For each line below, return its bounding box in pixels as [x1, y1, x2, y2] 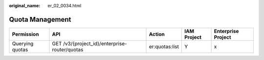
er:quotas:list [149, 43, 179, 50]
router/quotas [52, 46, 84, 53]
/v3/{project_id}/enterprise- [63, 40, 127, 47]
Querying [12, 40, 34, 47]
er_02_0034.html [47, 3, 82, 8]
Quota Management [9, 15, 71, 24]
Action [149, 30, 165, 37]
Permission [12, 30, 39, 37]
